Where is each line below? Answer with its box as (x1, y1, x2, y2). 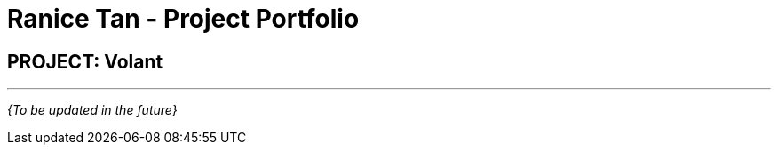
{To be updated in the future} (7, 102, 178, 118)
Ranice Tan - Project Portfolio (7, 4, 360, 34)
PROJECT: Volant (7, 50, 163, 73)
